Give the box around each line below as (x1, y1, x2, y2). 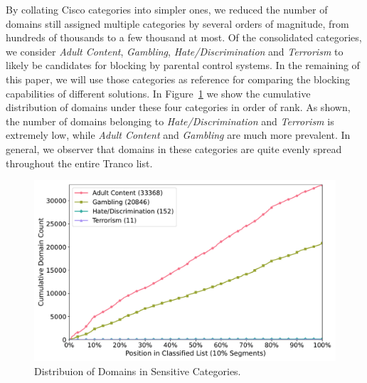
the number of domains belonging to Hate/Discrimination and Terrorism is (6, 113, 334, 128)
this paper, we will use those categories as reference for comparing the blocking (6, 71, 350, 86)
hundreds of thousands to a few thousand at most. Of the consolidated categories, (6, 30, 362, 45)
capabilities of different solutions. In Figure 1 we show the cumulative (6, 85, 311, 100)
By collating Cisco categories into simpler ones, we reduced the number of (6, 2, 328, 16)
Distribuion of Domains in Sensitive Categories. (34, 363, 241, 378)
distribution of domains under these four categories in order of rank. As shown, (6, 100, 351, 115)
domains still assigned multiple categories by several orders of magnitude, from (6, 16, 349, 31)
